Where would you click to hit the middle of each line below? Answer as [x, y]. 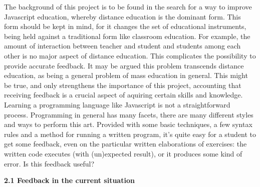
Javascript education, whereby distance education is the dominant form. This [122, 16]
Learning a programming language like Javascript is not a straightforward [117, 104]
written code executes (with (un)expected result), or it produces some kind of [123, 153]
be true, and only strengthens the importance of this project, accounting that [123, 85]
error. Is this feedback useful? [49, 163]
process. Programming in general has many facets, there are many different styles [129, 114]
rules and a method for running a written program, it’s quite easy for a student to [130, 134]
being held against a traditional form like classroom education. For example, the [127, 36]
